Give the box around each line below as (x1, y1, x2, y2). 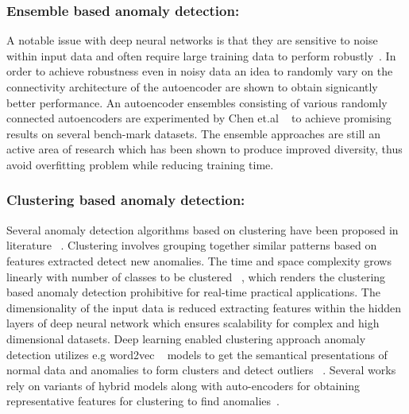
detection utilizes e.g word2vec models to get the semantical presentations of (6, 346, 388, 362)
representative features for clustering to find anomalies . (6, 393, 280, 409)
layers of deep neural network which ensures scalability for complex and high (6, 315, 380, 331)
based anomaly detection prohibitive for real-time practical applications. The (6, 284, 380, 300)
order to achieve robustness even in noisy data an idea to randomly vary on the (6, 63, 393, 79)
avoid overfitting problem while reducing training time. (6, 156, 274, 172)
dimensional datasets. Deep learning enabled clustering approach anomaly (6, 330, 366, 346)
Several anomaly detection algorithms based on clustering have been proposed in (6, 221, 399, 238)
